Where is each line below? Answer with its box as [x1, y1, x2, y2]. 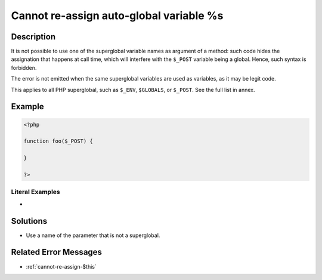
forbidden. [11, 64, 37, 71]
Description [11, 32, 56, 42]
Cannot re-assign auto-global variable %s [11, 9, 224, 22]
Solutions [11, 216, 48, 226]
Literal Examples [11, 188, 60, 196]
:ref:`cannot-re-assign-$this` [26, 263, 97, 270]
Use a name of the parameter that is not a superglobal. [26, 232, 160, 239]
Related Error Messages [11, 247, 103, 257]
